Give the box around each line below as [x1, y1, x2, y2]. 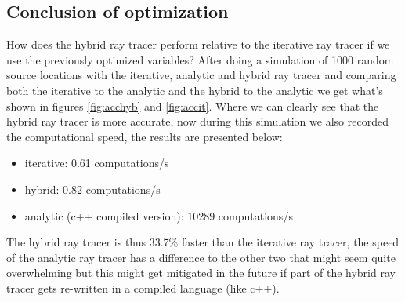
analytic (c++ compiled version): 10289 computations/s [24, 207, 293, 224]
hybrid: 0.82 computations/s [24, 180, 161, 197]
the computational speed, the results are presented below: [6, 128, 283, 144]
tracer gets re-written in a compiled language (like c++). [6, 279, 280, 296]
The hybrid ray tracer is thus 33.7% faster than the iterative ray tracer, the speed [6, 234, 400, 250]
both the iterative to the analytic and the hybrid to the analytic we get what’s [6, 82, 383, 98]
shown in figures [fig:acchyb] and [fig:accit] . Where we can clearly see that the [6, 97, 379, 114]
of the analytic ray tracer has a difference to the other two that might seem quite [6, 249, 396, 265]
